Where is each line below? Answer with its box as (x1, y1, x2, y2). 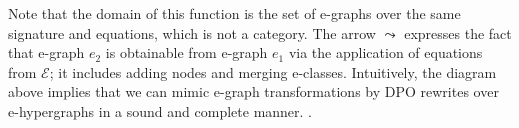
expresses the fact (404, 22, 512, 43)
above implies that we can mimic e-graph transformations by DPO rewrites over (8, 81, 499, 102)
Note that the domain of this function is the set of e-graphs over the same (8, 3, 461, 23)
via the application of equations (288, 42, 483, 63)
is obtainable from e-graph (105, 42, 268, 63)
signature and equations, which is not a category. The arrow (8, 22, 376, 43)
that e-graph (8, 42, 85, 63)
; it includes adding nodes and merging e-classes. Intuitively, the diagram (49, 61, 497, 82)
